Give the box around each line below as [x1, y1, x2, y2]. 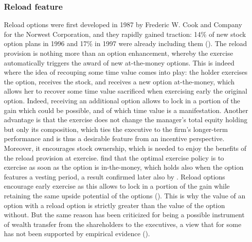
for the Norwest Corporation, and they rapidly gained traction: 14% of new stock [4, 29, 246, 39]
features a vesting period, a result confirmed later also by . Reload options [4, 171, 225, 181]
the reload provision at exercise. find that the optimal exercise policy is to [4, 152, 224, 162]
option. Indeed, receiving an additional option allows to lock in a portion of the [4, 95, 240, 105]
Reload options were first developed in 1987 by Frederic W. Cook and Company [4, 19, 242, 30]
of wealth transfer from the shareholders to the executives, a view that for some [4, 219, 241, 229]
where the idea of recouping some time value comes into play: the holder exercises [4, 67, 248, 77]
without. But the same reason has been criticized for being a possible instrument [4, 210, 245, 220]
